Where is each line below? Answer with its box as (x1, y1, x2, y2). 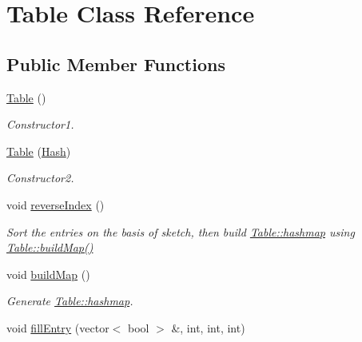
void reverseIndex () (6, 196, 105, 213)
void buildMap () (6, 265, 90, 282)
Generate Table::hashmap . (6, 292, 133, 309)
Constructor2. (6, 169, 74, 186)
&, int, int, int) (171, 319, 245, 336)
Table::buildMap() (6, 239, 93, 256)
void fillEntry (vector (6, 319, 109, 336)
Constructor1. (6, 116, 74, 133)
